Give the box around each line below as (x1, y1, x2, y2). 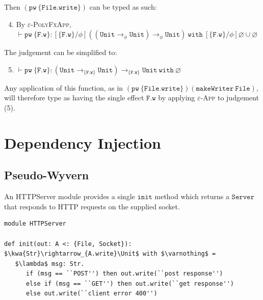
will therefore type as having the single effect (4, 92, 144, 103)
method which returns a (154, 191, 229, 202)
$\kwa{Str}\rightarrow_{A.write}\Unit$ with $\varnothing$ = (4, 250, 216, 258)
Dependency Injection (4, 132, 161, 153)
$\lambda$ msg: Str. (15, 260, 85, 267)
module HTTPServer (4, 220, 66, 228)
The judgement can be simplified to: (4, 47, 117, 58)
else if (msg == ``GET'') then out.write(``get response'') (25, 280, 234, 287)
